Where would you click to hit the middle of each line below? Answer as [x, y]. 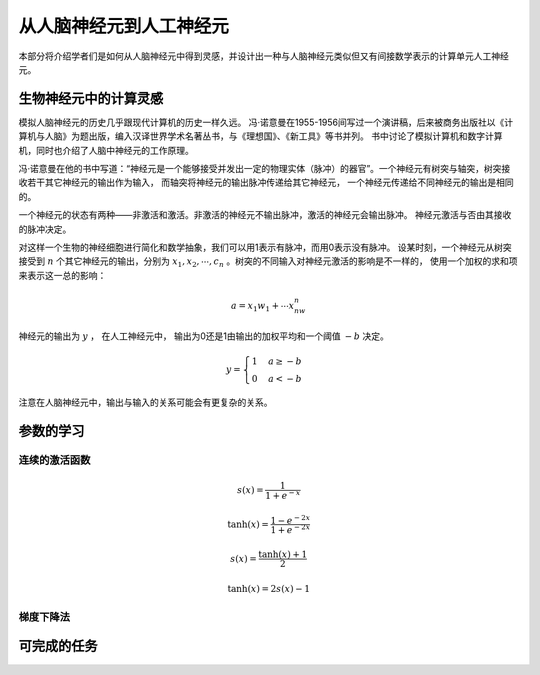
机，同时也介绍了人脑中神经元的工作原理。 [106, 150]
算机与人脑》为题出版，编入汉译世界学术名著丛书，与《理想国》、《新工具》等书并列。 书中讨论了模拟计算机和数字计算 [260, 136]
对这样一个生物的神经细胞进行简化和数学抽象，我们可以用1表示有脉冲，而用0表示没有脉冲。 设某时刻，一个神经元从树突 [265, 247]
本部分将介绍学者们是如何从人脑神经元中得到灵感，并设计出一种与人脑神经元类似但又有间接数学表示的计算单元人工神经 [263, 56]
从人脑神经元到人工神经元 [124, 26]
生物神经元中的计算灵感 [91, 98]
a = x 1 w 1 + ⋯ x [262, 307]
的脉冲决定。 [45, 229]
